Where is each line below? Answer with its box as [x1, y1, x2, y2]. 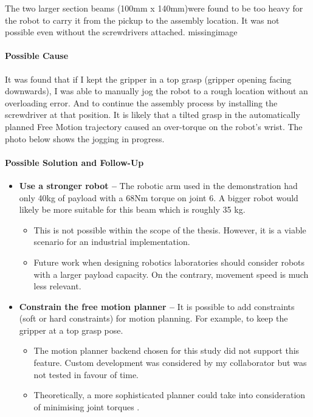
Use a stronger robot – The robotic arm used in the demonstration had [19, 179, 298, 191]
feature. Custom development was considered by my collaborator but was [33, 356, 307, 369]
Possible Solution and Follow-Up [5, 156, 144, 168]
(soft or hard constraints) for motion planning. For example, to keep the [19, 312, 288, 325]
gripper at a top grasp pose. [19, 323, 123, 336]
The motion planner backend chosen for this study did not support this [33, 344, 300, 357]
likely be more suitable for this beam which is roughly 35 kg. [19, 203, 246, 216]
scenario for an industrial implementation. [33, 235, 190, 248]
